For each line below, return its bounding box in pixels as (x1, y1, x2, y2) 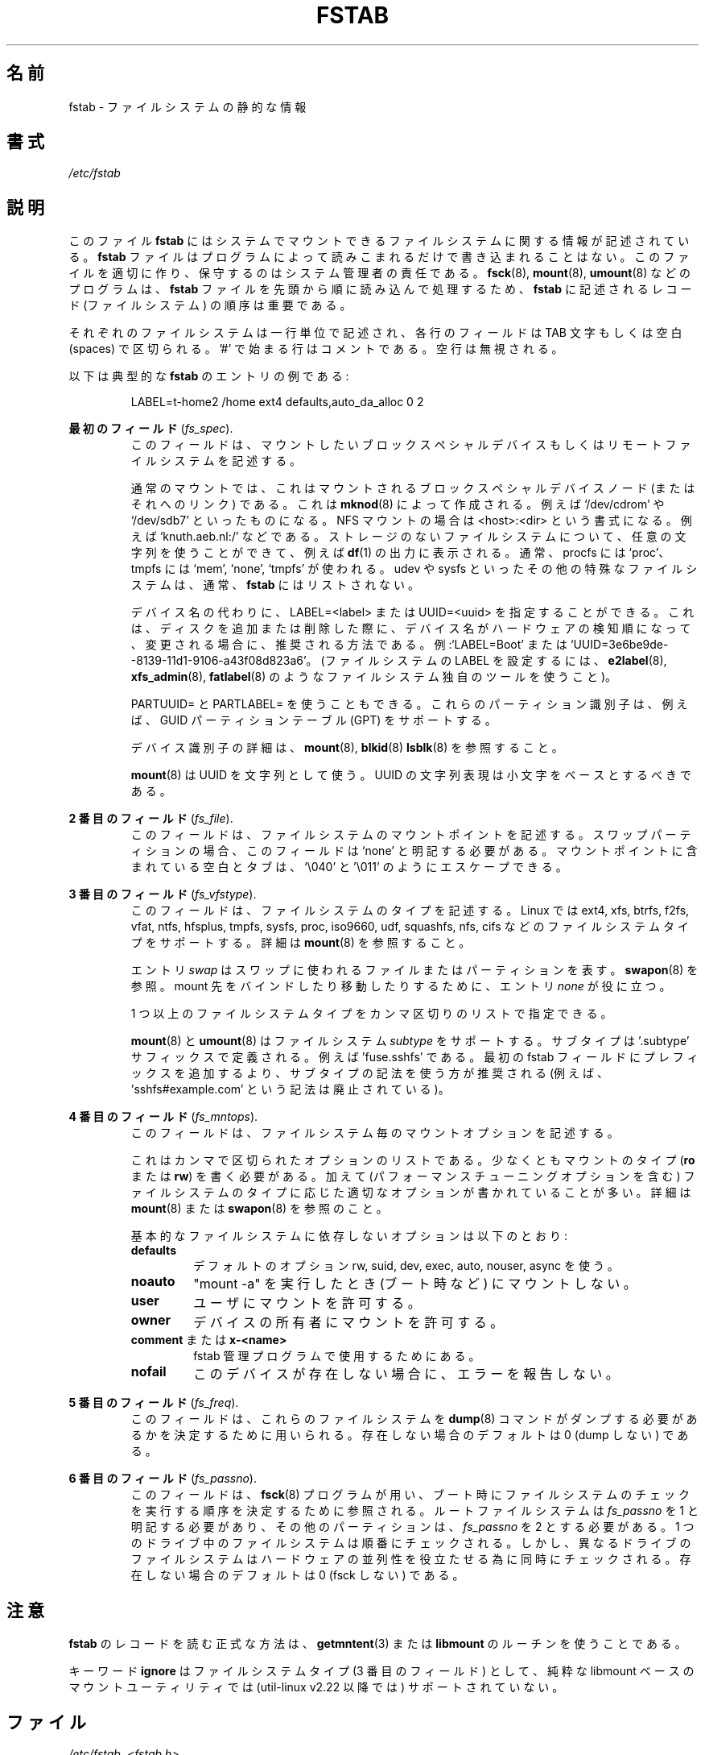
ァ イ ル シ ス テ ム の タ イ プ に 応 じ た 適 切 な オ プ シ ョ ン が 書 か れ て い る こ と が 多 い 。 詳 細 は (130, 1185, 691, 1200)
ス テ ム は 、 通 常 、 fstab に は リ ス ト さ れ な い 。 (130, 578, 419, 592)
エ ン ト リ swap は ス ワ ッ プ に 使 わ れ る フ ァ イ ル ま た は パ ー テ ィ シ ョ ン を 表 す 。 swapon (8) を (130, 963, 699, 977)
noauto (130, 1273, 175, 1290)
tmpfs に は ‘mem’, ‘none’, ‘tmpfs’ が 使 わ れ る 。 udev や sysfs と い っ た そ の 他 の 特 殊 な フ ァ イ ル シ (130, 562, 698, 576)
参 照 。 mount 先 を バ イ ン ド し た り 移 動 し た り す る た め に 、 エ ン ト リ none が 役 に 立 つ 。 (130, 979, 671, 994)
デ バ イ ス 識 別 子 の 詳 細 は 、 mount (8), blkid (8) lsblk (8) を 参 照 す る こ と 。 (130, 741, 563, 755)
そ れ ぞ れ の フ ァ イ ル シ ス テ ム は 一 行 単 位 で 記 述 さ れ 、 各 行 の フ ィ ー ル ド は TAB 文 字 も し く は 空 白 (68, 326, 682, 340)
